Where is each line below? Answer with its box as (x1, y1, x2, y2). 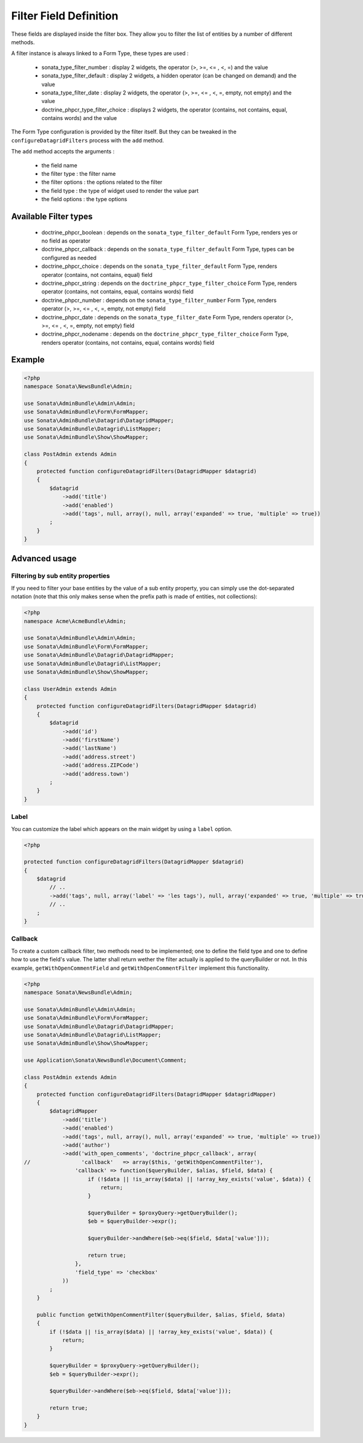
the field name (41, 161, 78, 169)
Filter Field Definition (11, 9, 119, 22)
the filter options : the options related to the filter (41, 179, 163, 186)
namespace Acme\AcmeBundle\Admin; (24, 618, 126, 624)
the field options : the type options (41, 196, 127, 203)
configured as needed (41, 254, 97, 261)
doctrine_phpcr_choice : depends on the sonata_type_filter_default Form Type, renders (41, 262, 278, 270)
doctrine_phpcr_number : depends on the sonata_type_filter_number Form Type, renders (41, 296, 277, 304)
